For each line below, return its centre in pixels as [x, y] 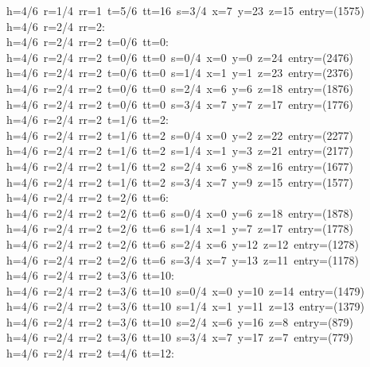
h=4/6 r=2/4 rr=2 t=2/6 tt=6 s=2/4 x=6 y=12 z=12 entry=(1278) [183, 243]
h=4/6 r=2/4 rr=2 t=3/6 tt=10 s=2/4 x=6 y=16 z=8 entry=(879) [180, 321]
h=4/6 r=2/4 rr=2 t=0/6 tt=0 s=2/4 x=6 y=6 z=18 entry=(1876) [180, 88]
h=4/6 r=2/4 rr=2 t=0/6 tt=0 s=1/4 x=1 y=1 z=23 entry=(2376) [180, 73]
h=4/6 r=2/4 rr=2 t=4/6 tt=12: [90, 353]
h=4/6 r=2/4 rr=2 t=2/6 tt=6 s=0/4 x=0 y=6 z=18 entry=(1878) [180, 212]
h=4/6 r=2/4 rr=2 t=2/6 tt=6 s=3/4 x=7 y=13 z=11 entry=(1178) [183, 259]
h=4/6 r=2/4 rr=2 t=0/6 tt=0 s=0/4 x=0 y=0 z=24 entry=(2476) [180, 57]
